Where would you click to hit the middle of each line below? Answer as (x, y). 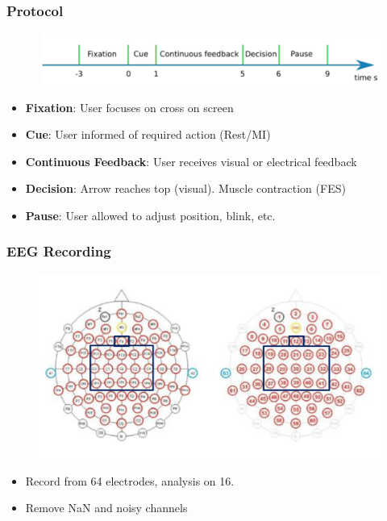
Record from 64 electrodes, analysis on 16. (130, 480)
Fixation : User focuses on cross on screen (129, 107)
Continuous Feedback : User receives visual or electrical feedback (191, 161)
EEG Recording (59, 251)
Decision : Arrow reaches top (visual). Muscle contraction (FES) (185, 188)
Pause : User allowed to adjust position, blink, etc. (150, 215)
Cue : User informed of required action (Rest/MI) (148, 134)
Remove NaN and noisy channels (106, 508)
